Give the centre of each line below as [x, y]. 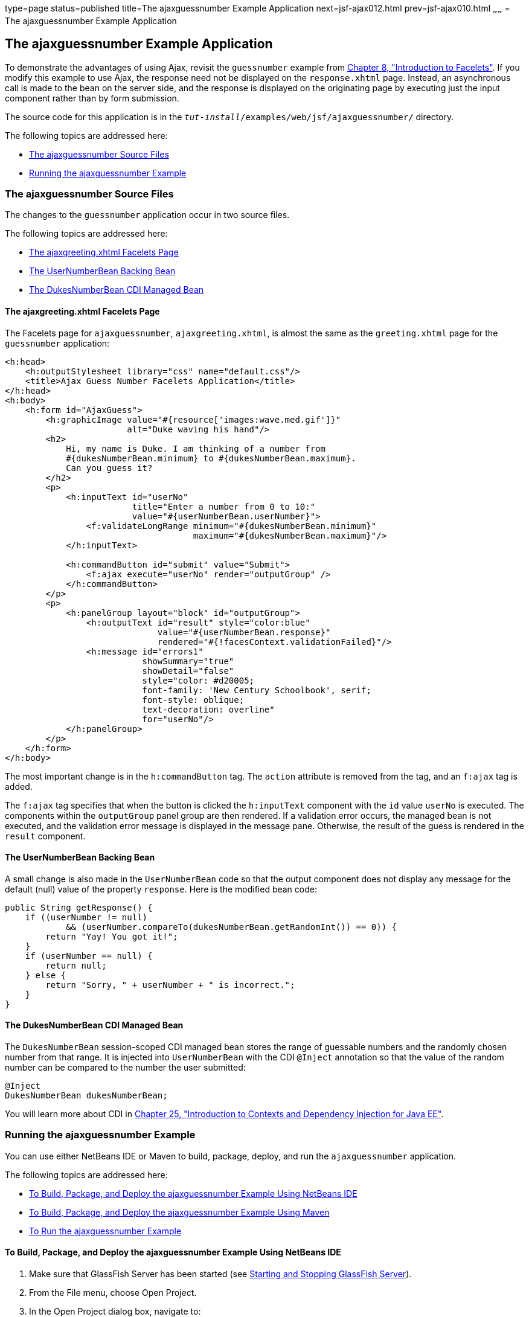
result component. [45, 836]
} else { [46, 975]
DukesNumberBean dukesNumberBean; [86, 1096]
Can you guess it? [109, 468]
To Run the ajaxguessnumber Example [105, 1231]
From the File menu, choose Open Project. [113, 1293]
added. [19, 786]
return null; [76, 965]
